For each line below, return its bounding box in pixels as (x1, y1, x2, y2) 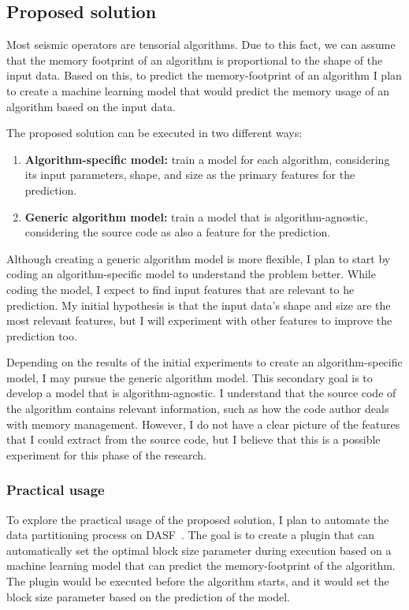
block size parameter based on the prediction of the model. (6, 588, 290, 604)
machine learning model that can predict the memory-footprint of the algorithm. (6, 557, 396, 574)
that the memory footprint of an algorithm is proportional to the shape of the (6, 51, 383, 68)
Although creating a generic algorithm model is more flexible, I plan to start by (6, 250, 391, 266)
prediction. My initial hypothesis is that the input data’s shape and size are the (6, 296, 391, 313)
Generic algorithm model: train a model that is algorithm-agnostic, (24, 208, 368, 225)
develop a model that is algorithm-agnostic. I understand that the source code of (6, 385, 396, 401)
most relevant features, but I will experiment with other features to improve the (6, 312, 392, 329)
